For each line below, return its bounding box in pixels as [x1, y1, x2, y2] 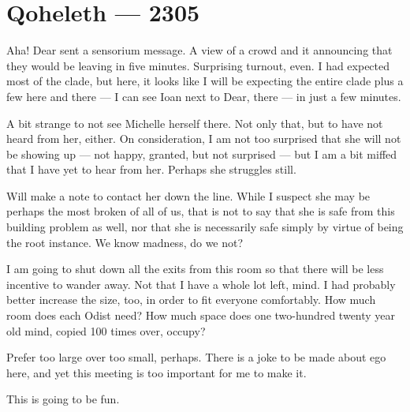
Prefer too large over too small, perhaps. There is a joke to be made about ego [6, 349, 386, 365]
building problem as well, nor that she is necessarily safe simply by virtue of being [6, 219, 404, 235]
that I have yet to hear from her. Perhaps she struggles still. [6, 161, 296, 178]
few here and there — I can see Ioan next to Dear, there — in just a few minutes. [6, 88, 401, 104]
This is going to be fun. [6, 391, 120, 407]
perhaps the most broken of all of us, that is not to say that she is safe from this [6, 203, 395, 219]
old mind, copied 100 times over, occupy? [6, 322, 206, 339]
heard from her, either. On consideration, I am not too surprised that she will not [6, 130, 401, 147]
